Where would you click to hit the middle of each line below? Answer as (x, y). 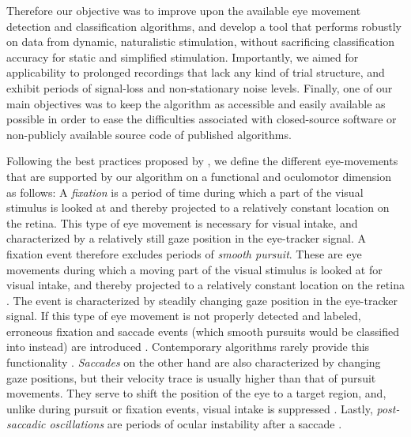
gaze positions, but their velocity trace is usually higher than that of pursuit (191, 377)
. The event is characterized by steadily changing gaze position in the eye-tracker (202, 300)
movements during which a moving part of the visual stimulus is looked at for (194, 269)
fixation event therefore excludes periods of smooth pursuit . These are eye (184, 253)
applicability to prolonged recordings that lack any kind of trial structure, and (196, 72)
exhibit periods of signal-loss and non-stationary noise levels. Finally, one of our (200, 87)
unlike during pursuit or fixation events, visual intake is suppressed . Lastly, (190, 408)
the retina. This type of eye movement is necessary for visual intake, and (182, 222)
